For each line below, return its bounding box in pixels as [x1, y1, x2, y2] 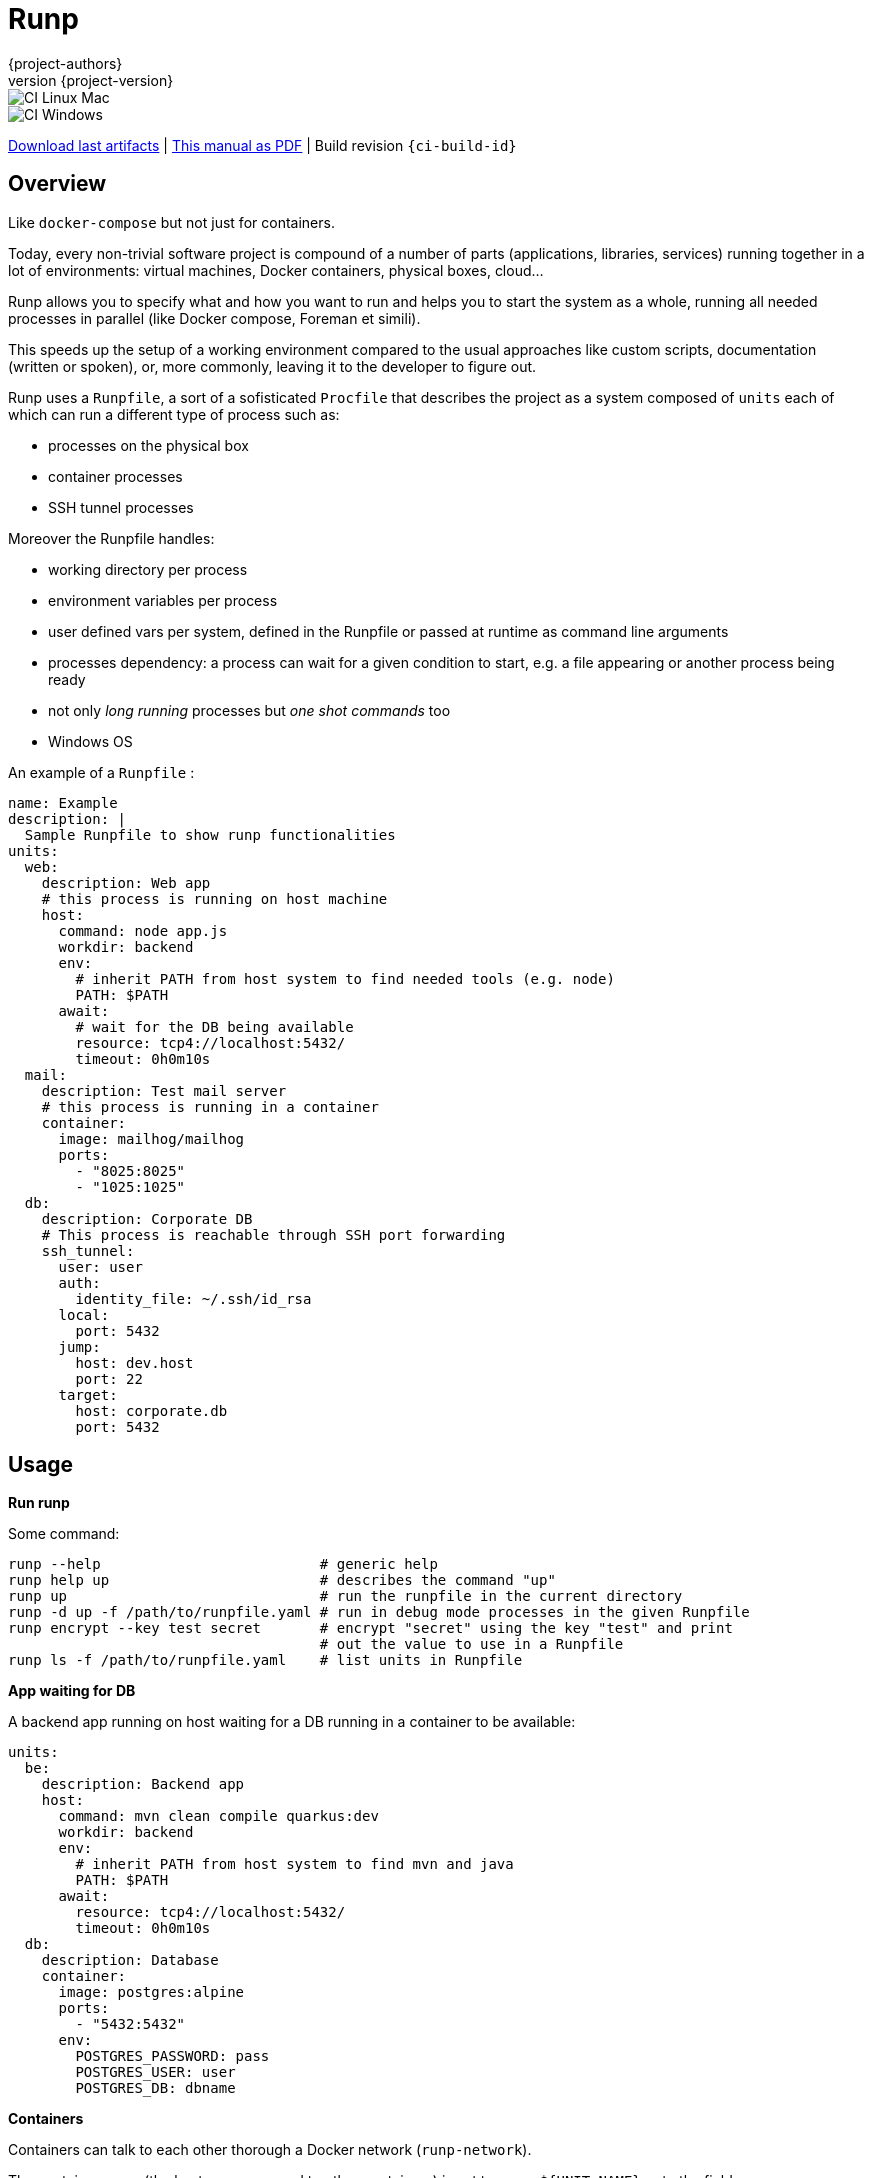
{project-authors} [8, 54, 123, 72]
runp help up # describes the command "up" [8, 1572, 556, 1589]
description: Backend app [41, 1776, 245, 1793]
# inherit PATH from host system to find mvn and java [75, 1856, 514, 1873]
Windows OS [48, 732, 133, 750]
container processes [48, 467, 183, 485]
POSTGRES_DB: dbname [75, 2080, 236, 2097]
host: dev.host [75, 1354, 194, 1371]
